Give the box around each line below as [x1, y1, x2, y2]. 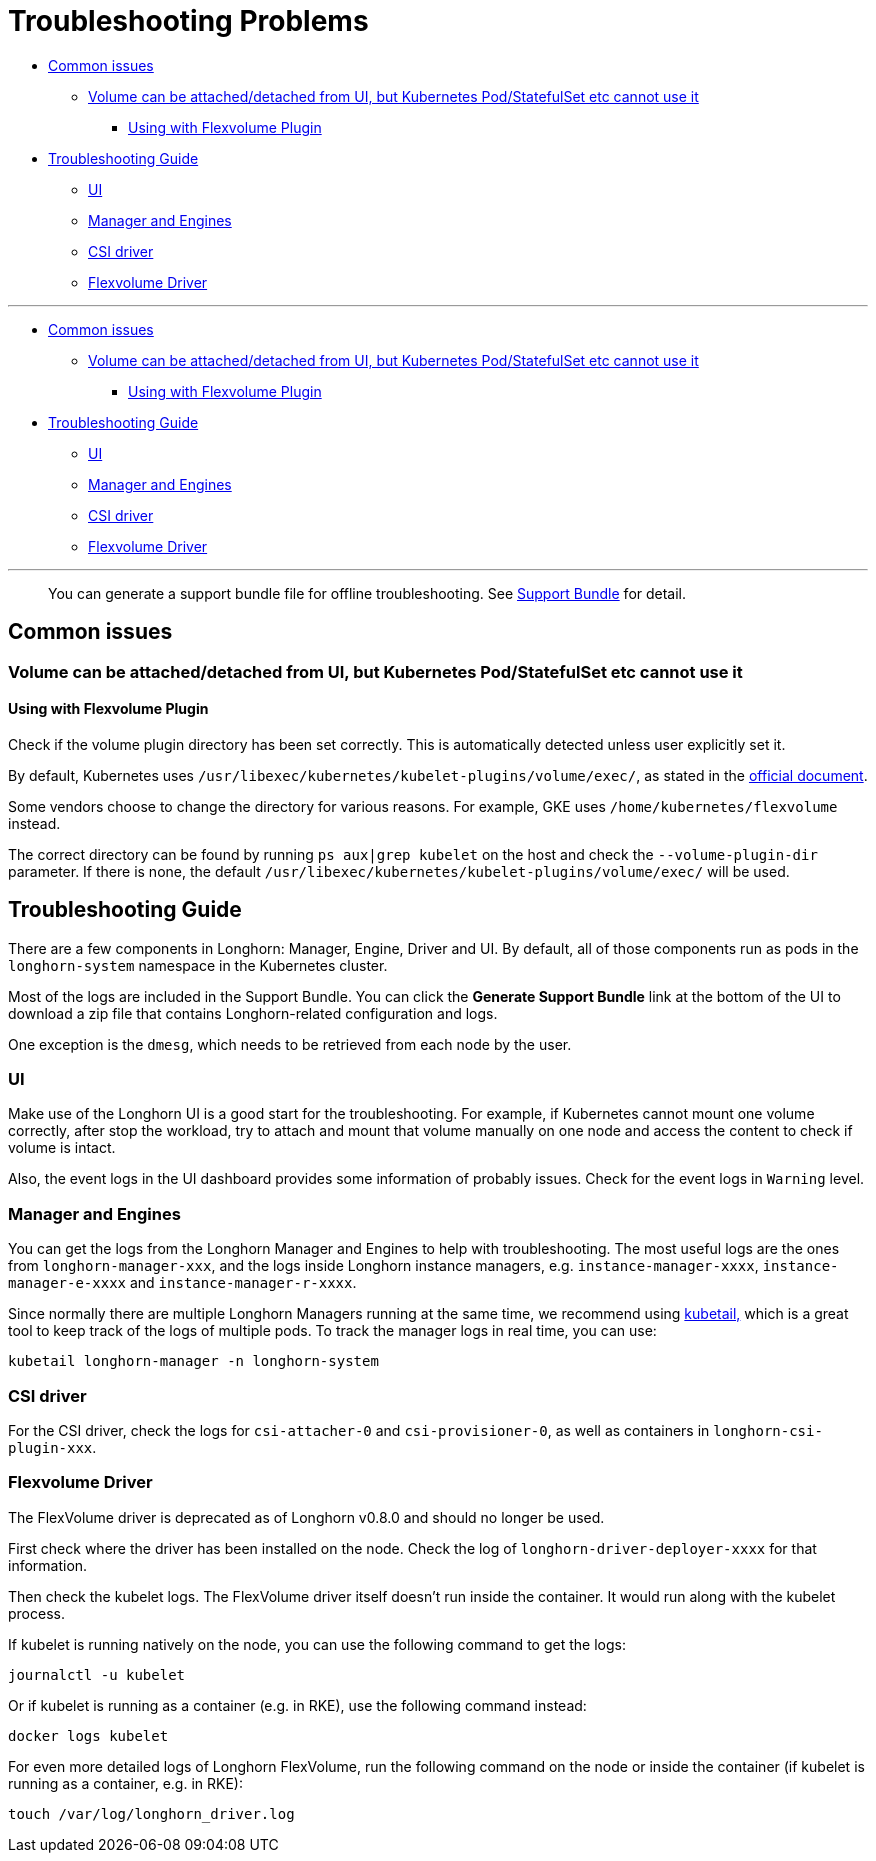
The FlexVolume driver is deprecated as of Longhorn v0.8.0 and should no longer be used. [8, 1508, 605, 1526]
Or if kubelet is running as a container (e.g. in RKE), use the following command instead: [8, 1696, 587, 1714]
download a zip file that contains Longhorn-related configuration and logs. [8, 1004, 498, 1022]
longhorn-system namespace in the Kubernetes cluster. [8, 956, 388, 974]
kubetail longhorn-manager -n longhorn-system [8, 1353, 379, 1370]
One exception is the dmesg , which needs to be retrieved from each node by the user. [8, 1035, 572, 1053]
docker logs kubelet [8, 1727, 169, 1744]
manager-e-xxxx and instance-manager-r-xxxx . [8, 1274, 357, 1292]
